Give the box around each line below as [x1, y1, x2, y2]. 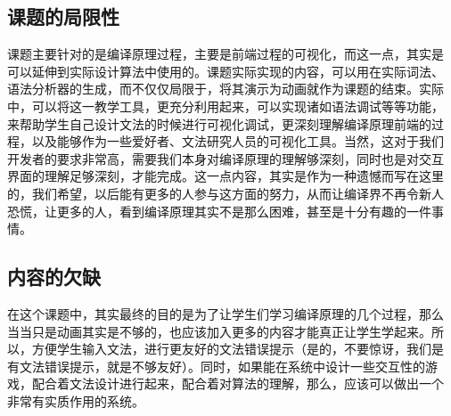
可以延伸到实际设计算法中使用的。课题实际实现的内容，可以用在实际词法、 [7, 61, 444, 80]
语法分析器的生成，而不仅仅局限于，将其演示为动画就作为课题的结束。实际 [7, 79, 444, 98]
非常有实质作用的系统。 [7, 391, 144, 410]
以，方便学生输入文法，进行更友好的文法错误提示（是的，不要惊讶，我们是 [7, 339, 444, 358]
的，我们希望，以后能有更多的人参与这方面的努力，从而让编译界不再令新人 [7, 184, 444, 202]
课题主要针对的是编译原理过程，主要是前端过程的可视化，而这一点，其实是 [7, 45, 444, 63]
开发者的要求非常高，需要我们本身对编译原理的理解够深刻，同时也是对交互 [7, 149, 444, 167]
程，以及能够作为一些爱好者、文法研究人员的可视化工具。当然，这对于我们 [7, 132, 444, 151]
